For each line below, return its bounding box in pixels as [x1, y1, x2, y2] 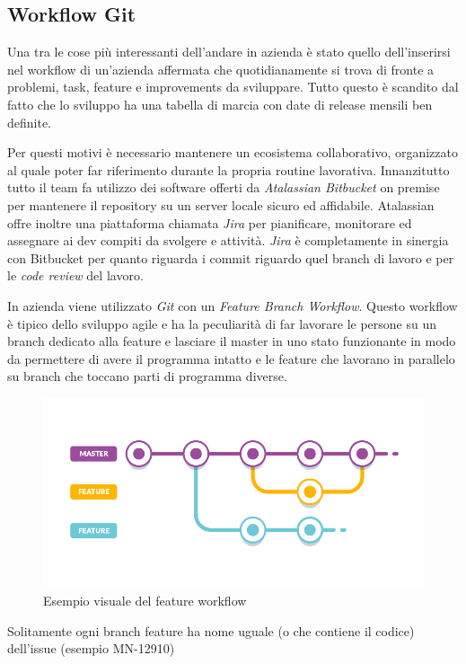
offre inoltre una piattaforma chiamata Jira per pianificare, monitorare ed [7, 213, 412, 232]
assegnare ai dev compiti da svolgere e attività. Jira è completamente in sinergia [7, 231, 449, 250]
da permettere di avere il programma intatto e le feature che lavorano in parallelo [7, 349, 455, 367]
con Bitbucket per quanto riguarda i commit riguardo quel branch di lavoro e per [7, 248, 454, 267]
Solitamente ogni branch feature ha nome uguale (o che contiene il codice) [7, 621, 415, 640]
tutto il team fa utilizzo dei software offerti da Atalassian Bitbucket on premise [7, 178, 440, 197]
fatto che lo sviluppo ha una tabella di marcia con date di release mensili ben [7, 94, 433, 113]
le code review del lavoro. [7, 266, 144, 285]
